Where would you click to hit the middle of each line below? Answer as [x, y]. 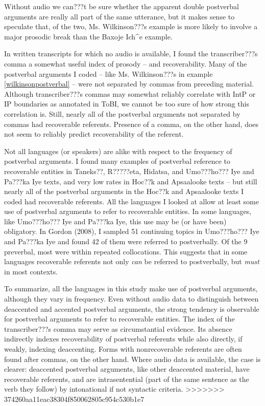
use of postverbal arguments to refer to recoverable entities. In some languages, [128, 211]
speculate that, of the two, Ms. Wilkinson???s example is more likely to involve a [131, 26]
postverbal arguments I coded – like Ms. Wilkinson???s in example [109, 73]
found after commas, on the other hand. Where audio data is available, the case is [132, 359]
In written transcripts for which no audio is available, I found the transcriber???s [131, 54]
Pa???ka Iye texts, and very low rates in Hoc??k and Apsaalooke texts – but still [131, 181]
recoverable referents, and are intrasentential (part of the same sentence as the [127, 379]
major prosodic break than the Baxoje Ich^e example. [88, 36]
